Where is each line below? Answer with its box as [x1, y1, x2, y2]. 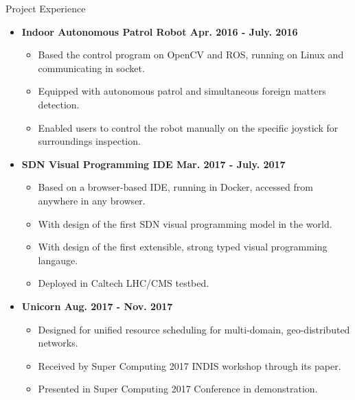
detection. [38, 97, 80, 111]
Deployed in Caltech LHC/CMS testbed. [38, 276, 209, 290]
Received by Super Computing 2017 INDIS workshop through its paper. [38, 358, 341, 373]
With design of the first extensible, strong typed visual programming [38, 239, 328, 254]
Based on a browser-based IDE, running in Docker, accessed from [38, 180, 313, 194]
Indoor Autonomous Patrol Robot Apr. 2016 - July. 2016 [21, 24, 298, 38]
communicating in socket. [38, 60, 145, 75]
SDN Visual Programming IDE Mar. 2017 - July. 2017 [21, 156, 286, 171]
